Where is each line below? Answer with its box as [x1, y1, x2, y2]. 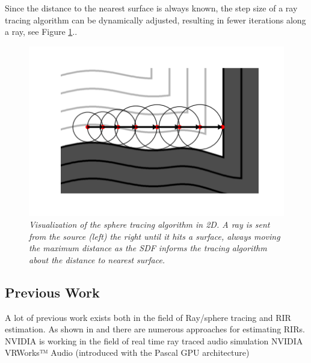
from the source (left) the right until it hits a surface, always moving [29, 230, 280, 242]
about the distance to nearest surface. [29, 253, 165, 266]
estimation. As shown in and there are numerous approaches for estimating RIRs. [5, 323, 305, 335]
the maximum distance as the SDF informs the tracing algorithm [29, 242, 267, 254]
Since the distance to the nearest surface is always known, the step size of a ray [5, 2, 298, 14]
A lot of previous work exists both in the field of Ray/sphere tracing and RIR [5, 311, 291, 323]
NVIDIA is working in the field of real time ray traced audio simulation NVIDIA [5, 334, 303, 347]
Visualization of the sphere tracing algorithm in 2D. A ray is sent [29, 218, 270, 231]
